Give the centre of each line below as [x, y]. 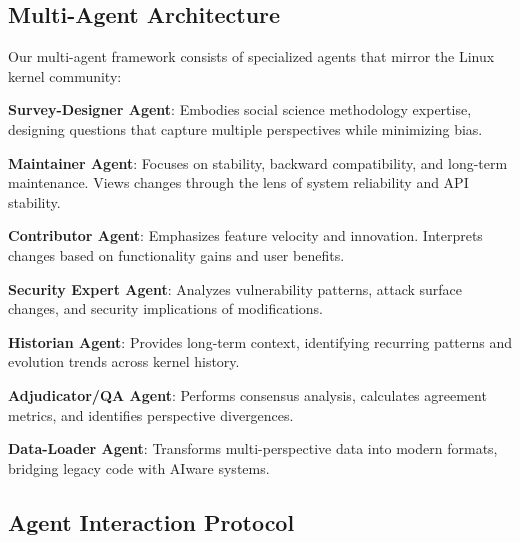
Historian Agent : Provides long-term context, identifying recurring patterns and [260, 341]
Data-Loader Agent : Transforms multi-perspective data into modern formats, [253, 448]
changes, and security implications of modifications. [165, 308]
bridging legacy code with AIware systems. [139, 467]
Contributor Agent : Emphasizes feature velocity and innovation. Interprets [245, 235]
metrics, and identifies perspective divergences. [151, 414]
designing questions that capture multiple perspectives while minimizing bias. [245, 128]
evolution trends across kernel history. [124, 361]
